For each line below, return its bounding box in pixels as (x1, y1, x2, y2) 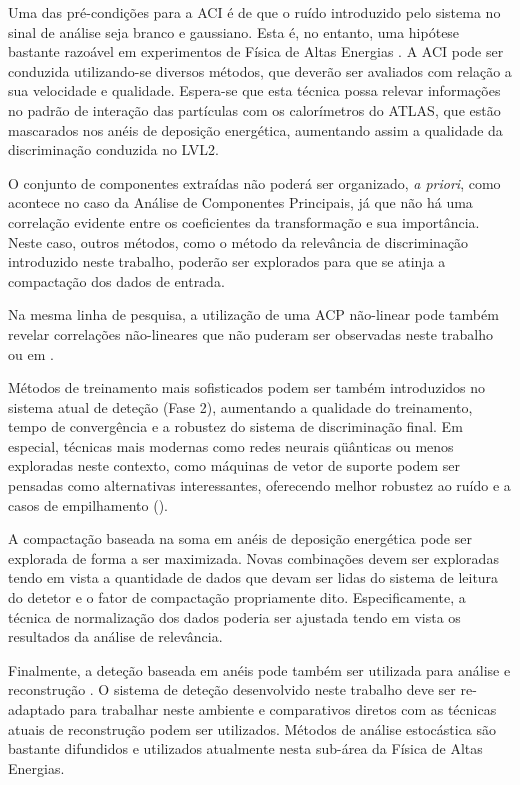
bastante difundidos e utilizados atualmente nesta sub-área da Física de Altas (8, 738, 483, 759)
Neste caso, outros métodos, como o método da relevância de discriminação (8, 231, 469, 252)
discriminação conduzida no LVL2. (8, 139, 219, 160)
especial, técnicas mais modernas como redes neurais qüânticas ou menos (8, 435, 454, 456)
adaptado (8, 699, 65, 719)
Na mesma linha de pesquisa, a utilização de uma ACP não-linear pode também (8, 304, 499, 325)
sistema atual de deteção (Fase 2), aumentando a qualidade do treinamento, (8, 396, 473, 417)
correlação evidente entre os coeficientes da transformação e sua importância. (8, 211, 480, 232)
